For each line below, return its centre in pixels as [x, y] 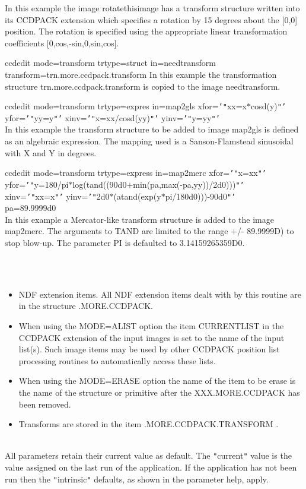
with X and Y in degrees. [51, 152]
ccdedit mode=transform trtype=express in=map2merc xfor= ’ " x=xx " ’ [136, 173]
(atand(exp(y [137, 196]
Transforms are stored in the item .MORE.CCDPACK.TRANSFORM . [149, 424]
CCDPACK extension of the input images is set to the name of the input [152, 337]
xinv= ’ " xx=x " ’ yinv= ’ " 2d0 [57, 196]
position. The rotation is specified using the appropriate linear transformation [146, 31]
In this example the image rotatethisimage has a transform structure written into [152, 8]
